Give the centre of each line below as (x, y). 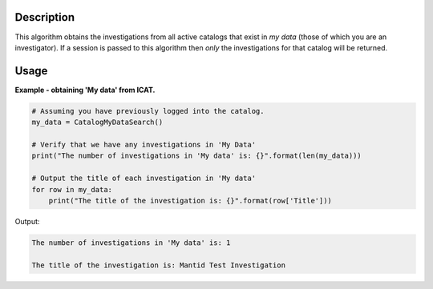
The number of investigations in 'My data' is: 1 (131, 243)
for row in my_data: (72, 189)
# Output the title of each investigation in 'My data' (144, 179)
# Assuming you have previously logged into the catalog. (148, 111)
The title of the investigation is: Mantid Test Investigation (159, 265)
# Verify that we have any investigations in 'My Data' (144, 144)
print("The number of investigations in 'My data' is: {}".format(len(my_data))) (197, 156)
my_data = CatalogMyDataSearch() (97, 122)
